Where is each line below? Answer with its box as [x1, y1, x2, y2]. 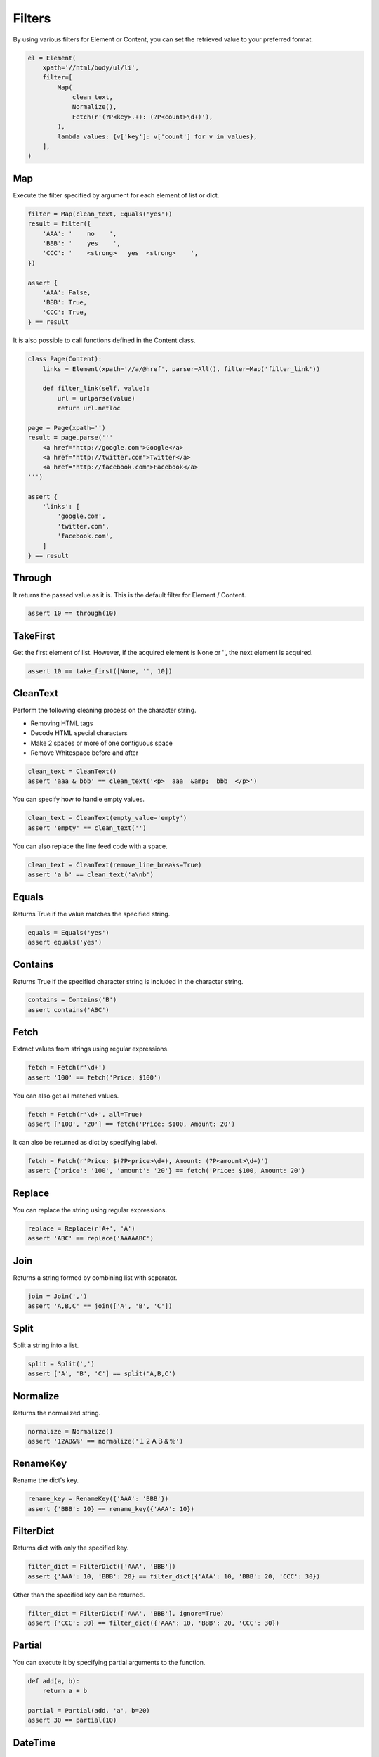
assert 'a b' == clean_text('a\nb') [27, 871, 154, 878]
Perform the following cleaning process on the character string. [13, 706, 197, 715]
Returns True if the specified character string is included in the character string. [13, 977, 244, 985]
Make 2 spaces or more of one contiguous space [30, 739, 173, 747]
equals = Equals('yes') [27, 928, 110, 936]
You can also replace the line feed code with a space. [13, 842, 168, 850]
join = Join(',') [27, 1292, 88, 1300]
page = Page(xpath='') [27, 424, 106, 432]
